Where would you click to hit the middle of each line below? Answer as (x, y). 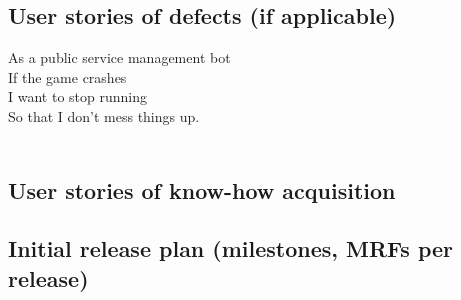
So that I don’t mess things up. (104, 115)
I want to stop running (77, 96)
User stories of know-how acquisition (202, 189)
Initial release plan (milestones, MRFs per (230, 248)
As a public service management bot (119, 57)
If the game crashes (67, 76)
